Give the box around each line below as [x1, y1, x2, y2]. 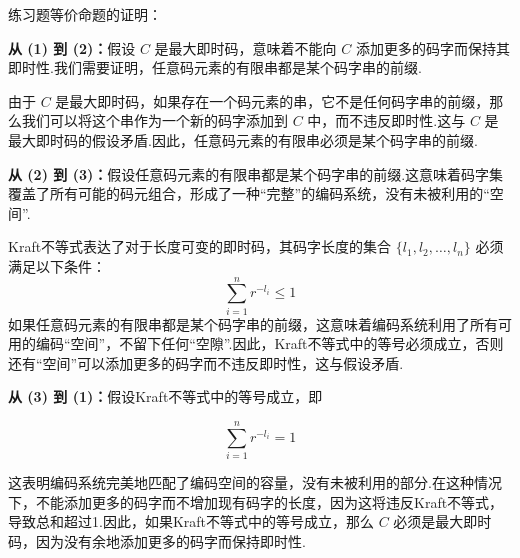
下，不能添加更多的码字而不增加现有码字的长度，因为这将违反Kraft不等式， [8, 491, 504, 512]
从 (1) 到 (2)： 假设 [8, 37, 136, 58]
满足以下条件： [8, 255, 106, 276]
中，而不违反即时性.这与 [307, 110, 466, 131]
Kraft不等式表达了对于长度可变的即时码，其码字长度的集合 [8, 236, 392, 257]
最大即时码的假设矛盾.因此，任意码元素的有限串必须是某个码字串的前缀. [8, 129, 478, 150]
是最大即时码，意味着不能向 [154, 37, 337, 58]
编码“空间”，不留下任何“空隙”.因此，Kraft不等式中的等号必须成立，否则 [35, 333, 504, 354]
